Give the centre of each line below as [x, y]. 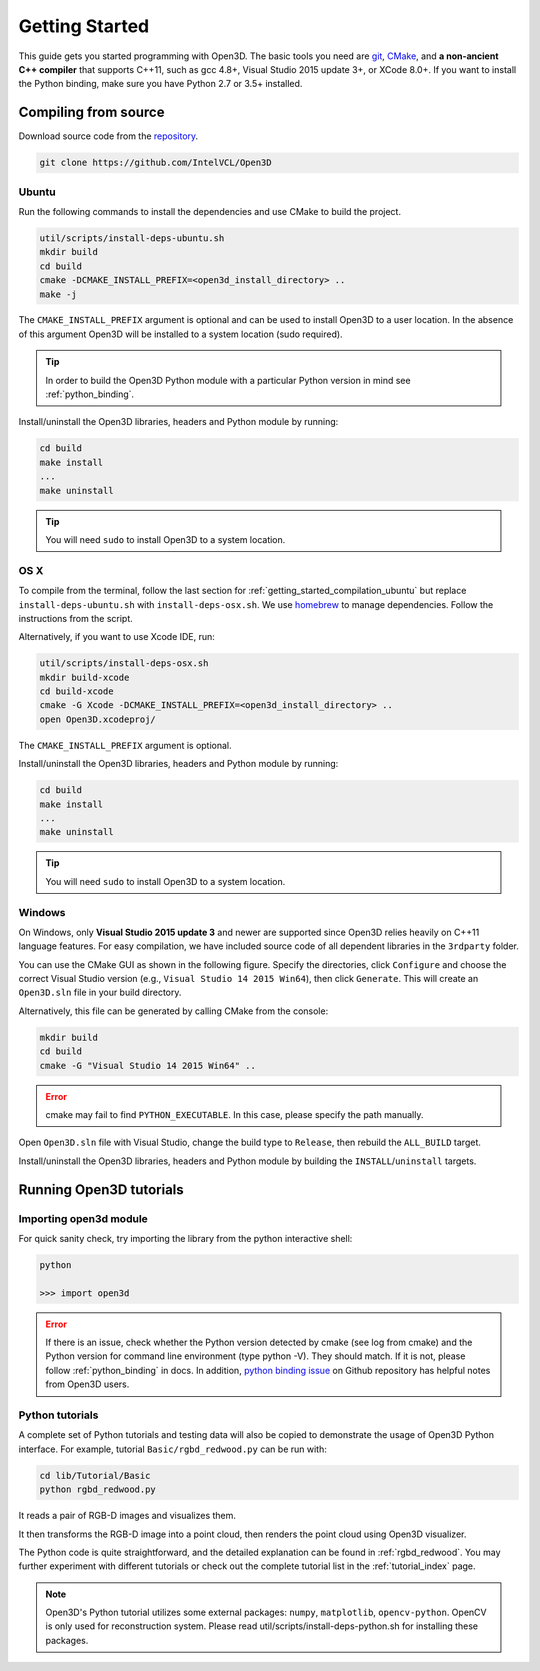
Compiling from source [91, 112]
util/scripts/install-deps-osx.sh [124, 663]
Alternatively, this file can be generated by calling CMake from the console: [173, 1011]
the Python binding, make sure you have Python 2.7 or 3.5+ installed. [160, 84]
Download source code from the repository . [108, 136]
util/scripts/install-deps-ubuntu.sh [132, 238]
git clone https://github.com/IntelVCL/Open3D [155, 163]
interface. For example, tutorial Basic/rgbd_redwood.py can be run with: [172, 1449]
